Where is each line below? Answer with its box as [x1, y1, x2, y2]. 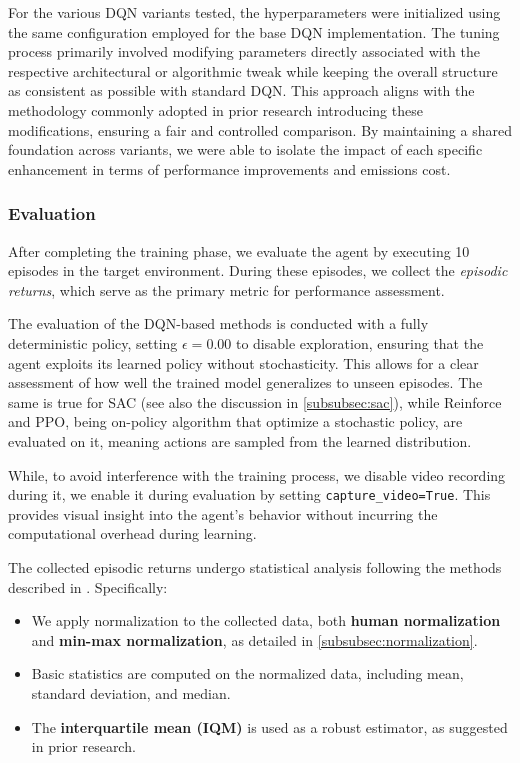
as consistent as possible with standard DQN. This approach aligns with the [8, 80, 475, 101]
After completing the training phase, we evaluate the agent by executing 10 [8, 240, 470, 261]
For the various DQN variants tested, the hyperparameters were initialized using [8, 2, 501, 22]
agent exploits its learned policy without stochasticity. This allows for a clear [8, 352, 479, 373]
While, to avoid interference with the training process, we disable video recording [8, 464, 506, 485]
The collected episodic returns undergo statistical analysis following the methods [8, 556, 502, 577]
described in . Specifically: [8, 576, 168, 597]
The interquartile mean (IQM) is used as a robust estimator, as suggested [31, 716, 508, 737]
